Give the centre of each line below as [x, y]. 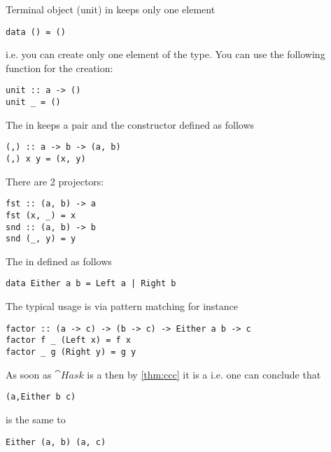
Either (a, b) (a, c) [56, 442]
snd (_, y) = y [41, 239]
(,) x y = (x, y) [46, 159]
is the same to [36, 419]
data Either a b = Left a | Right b [91, 284]
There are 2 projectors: [55, 181]
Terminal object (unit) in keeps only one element [111, 9]
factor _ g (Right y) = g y [71, 352]
